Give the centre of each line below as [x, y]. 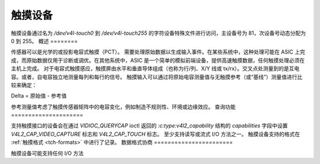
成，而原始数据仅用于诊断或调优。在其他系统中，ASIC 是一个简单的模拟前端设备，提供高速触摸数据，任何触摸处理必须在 [158, 60]
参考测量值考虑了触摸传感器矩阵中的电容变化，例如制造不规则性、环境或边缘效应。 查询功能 [123, 107]
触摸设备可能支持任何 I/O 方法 [47, 153]
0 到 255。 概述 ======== [44, 41]
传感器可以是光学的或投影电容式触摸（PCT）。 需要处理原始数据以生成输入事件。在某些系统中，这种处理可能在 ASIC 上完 [158, 52]
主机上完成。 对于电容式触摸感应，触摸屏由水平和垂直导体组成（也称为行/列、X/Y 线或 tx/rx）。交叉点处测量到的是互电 [155, 68]
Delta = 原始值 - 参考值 [39, 96]
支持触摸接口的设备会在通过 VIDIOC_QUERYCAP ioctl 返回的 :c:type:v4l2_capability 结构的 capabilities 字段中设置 [149, 126]
